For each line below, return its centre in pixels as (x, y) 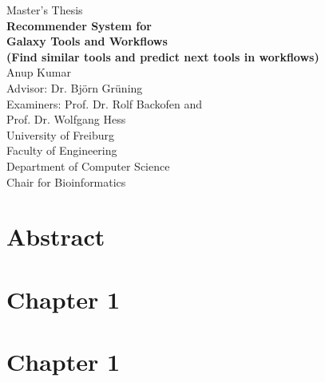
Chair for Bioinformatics (66, 181)
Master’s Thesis (45, 10)
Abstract (56, 236)
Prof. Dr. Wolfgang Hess (66, 119)
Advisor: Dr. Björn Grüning (75, 87)
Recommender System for (79, 25)
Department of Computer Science (88, 165)
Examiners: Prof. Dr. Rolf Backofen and (105, 103)
